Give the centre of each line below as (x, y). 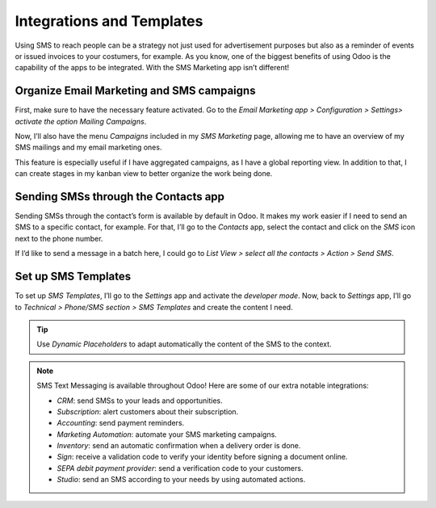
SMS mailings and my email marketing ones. (88, 147)
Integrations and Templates (109, 21)
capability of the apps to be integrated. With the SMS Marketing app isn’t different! (152, 68)
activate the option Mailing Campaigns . (81, 121)
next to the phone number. (59, 238)
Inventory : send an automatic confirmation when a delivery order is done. (179, 446)
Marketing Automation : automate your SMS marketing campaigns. (167, 434)
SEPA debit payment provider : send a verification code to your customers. (180, 468)
